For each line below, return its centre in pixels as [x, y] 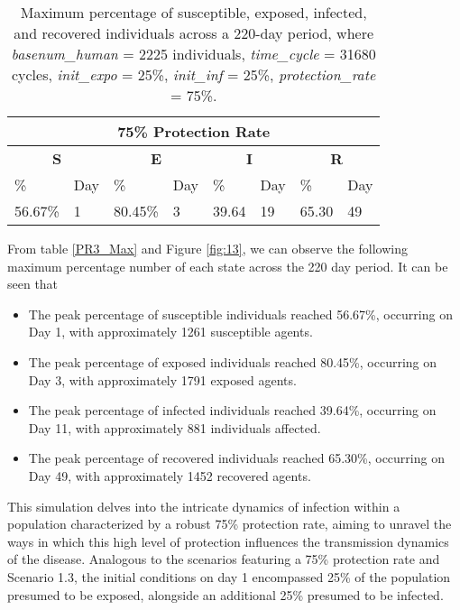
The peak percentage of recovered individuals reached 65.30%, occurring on [236, 458]
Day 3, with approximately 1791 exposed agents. [162, 379]
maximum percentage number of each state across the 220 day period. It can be [228, 266]
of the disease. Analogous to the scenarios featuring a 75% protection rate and [224, 559]
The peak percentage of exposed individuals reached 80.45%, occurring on [233, 361]
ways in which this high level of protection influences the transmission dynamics [228, 541]
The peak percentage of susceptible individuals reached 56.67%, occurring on [240, 314]
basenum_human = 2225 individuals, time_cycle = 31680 [193, 54]
